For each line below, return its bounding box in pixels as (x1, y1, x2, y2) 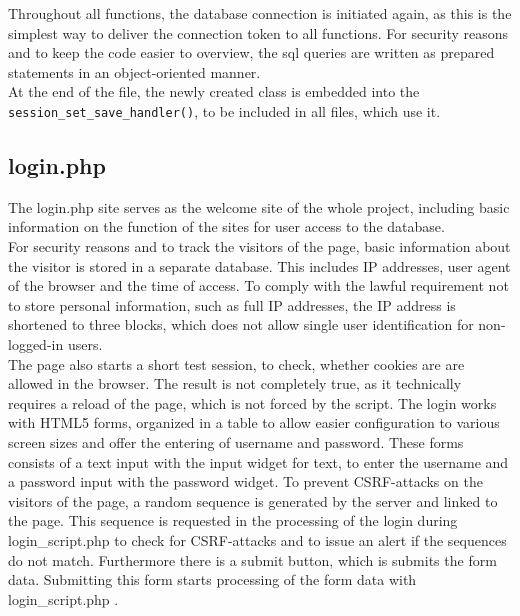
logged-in (8, 333, 64, 354)
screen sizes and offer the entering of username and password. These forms (8, 431, 464, 452)
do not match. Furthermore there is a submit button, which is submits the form (8, 549, 497, 570)
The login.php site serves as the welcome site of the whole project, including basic (8, 196, 510, 217)
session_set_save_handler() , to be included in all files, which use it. (8, 100, 441, 121)
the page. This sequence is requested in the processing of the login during (8, 510, 458, 531)
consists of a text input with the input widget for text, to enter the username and (8, 451, 509, 472)
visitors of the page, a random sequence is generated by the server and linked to (8, 490, 498, 511)
